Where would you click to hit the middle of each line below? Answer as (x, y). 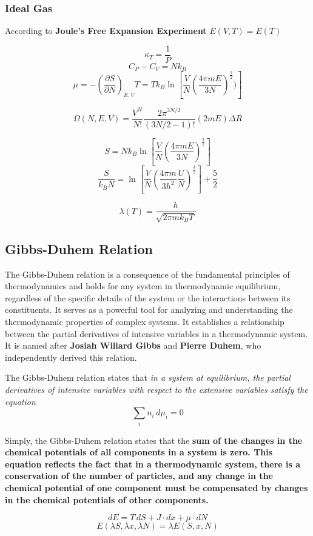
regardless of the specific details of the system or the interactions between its (148, 297)
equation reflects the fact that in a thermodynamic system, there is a (153, 464)
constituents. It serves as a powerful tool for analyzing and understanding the (149, 310)
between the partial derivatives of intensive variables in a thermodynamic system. (156, 333)
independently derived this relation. (71, 357)
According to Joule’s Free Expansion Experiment (106, 31)
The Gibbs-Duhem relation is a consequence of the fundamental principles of (147, 274)
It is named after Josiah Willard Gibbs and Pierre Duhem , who (133, 345)
